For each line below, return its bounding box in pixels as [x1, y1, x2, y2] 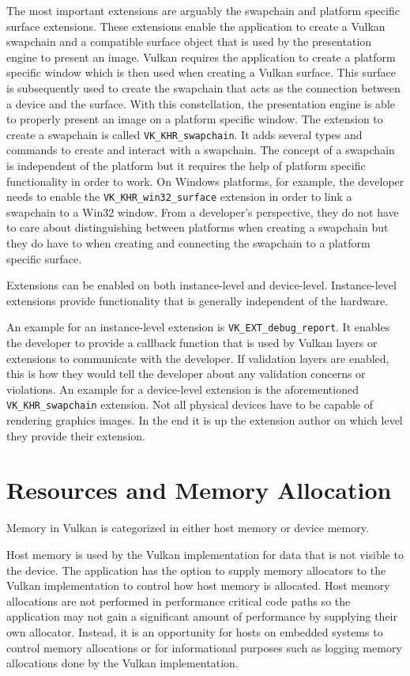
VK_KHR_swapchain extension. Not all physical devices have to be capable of [6, 396, 373, 413]
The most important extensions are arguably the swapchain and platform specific [6, 2, 400, 18]
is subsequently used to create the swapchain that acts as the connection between [6, 79, 401, 96]
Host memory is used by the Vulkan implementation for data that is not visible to [6, 546, 404, 562]
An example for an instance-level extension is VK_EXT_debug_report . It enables [6, 319, 390, 335]
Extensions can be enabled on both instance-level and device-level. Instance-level [6, 277, 397, 293]
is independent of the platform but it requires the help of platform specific [6, 157, 366, 173]
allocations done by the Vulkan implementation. [6, 655, 239, 671]
